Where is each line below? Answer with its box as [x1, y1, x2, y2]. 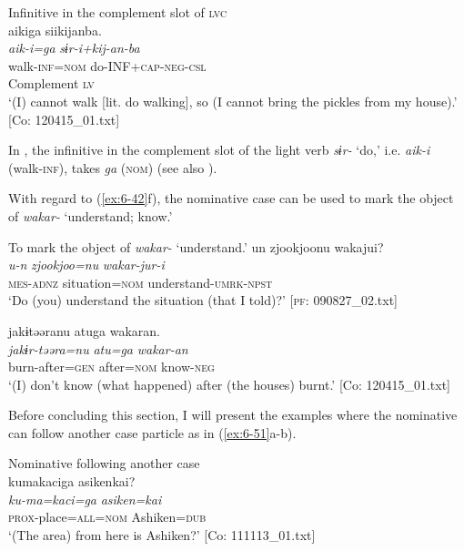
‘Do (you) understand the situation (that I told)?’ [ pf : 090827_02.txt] [8, 291, 398, 310]
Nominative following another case [8, 454, 200, 473]
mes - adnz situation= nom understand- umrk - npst [8, 272, 273, 291]
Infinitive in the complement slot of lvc [8, 3, 227, 21]
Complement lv [8, 74, 95, 93]
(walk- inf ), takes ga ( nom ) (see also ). [8, 158, 217, 177]
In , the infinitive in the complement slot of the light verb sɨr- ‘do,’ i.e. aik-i [8, 140, 430, 159]
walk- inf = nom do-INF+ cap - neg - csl [8, 56, 207, 75]
